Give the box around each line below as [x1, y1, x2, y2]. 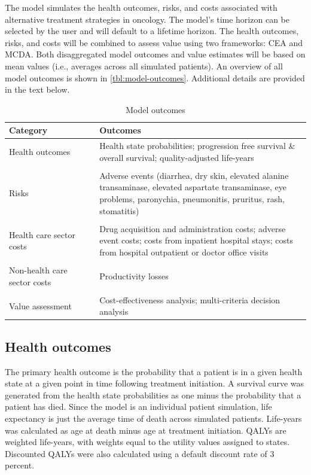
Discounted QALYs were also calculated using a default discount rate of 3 [5, 447, 275, 459]
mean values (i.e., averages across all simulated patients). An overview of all [5, 59, 283, 72]
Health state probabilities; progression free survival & [99, 139, 295, 152]
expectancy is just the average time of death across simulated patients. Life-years [5, 412, 302, 424]
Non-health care [9, 264, 68, 276]
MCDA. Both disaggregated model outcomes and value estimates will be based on [5, 48, 306, 60]
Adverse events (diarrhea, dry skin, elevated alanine [99, 169, 289, 181]
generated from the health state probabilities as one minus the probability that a [5, 388, 301, 401]
